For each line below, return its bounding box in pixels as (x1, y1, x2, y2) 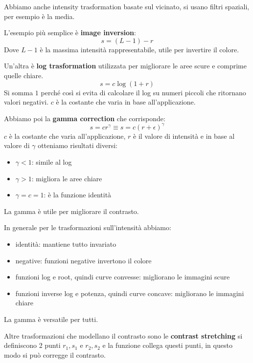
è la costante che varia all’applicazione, (9, 130, 126, 141)
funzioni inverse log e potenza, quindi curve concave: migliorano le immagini (15, 288, 244, 298)
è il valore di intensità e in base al (133, 130, 235, 141)
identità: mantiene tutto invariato (15, 239, 116, 249)
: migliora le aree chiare (31, 173, 102, 183)
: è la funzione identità (44, 190, 112, 200)
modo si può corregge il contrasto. (4, 349, 106, 360)
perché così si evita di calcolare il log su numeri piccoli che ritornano (41, 87, 246, 97)
